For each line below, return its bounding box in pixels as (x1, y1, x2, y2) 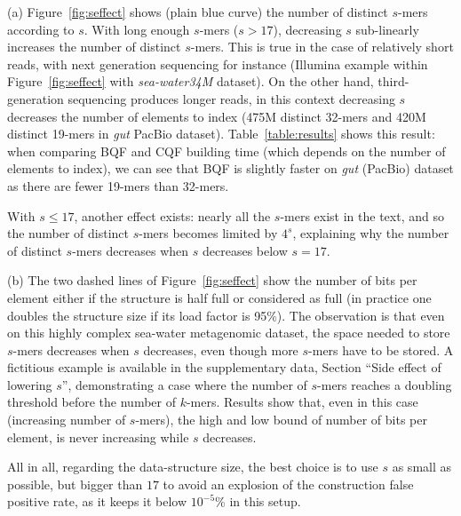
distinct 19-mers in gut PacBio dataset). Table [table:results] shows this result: (7, 124, 435, 143)
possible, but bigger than (7, 474, 143, 493)
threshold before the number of (7, 393, 176, 411)
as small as (392, 457, 452, 476)
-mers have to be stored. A (308, 340, 454, 359)
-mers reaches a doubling (317, 375, 452, 393)
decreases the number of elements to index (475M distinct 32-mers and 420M (7, 107, 426, 125)
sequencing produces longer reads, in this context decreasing (68, 89, 395, 107)
